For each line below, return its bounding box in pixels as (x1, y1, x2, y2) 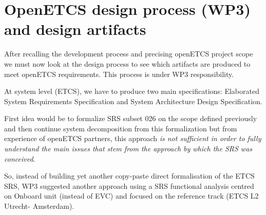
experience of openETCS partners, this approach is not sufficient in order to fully (4, 133, 261, 144)
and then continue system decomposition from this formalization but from (4, 123, 237, 133)
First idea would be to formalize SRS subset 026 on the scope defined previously (4, 113, 257, 124)
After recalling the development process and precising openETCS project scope (4, 48, 253, 59)
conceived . (4, 153, 35, 164)
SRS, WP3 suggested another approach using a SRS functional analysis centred (4, 180, 254, 191)
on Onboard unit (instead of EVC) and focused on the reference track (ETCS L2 (4, 190, 259, 201)
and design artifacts (4, 18, 146, 40)
